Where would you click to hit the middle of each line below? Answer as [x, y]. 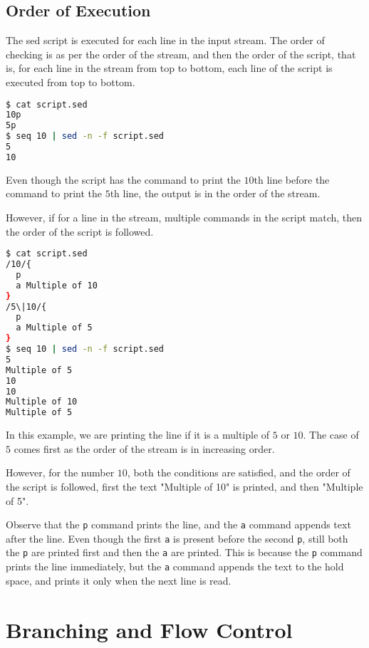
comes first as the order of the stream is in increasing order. [144, 448]
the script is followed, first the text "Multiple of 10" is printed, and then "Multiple [184, 486]
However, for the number [60, 472]
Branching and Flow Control [149, 629]
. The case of [331, 435]
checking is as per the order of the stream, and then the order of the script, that [181, 54]
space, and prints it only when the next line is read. [119, 580]
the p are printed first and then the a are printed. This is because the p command [184, 552]
